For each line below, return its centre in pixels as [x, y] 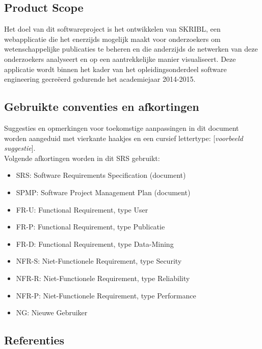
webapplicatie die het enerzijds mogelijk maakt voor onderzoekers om [112, 39]
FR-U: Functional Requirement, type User [82, 209]
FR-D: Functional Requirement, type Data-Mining [95, 243]
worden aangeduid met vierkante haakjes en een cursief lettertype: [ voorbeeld [124, 138]
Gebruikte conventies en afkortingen [102, 107]
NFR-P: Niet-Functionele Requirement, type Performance [106, 295]
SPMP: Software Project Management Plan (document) [103, 192]
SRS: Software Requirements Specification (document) [101, 175]
